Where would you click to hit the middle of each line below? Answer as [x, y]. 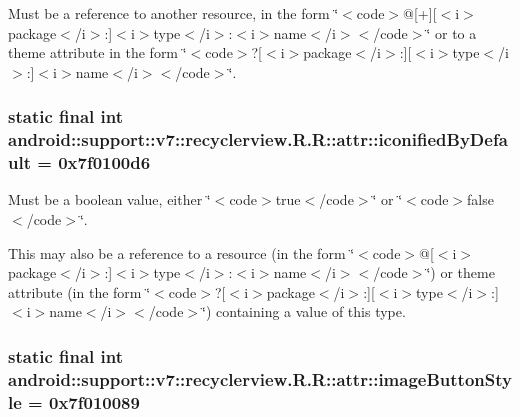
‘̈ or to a [451, 32]
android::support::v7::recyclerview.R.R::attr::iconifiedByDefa [258, 139]
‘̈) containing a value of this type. [304, 311]
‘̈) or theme [460, 272]
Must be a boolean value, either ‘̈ [109, 199]
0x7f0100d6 [104, 162]
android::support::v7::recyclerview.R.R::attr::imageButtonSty [260, 378]
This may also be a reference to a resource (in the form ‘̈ [181, 252]
